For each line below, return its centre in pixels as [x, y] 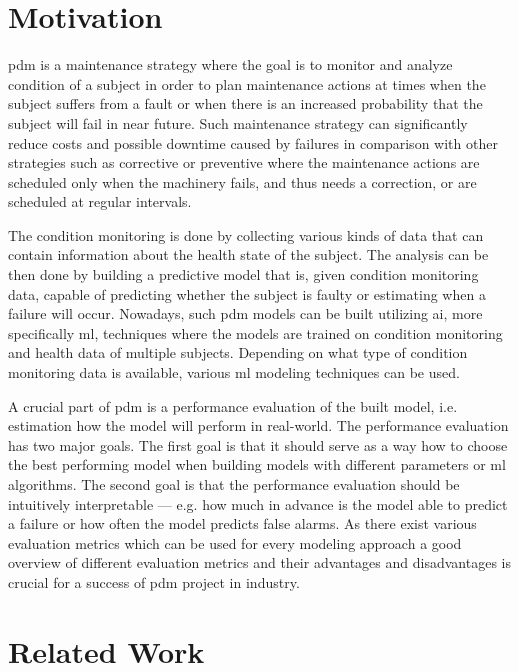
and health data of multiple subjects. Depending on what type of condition [238, 352]
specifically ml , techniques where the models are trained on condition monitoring [255, 332]
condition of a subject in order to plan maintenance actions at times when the [247, 83]
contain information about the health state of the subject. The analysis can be [248, 254]
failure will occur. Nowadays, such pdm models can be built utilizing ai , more [245, 313]
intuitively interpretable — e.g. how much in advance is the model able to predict [258, 503]
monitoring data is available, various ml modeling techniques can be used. [234, 372]
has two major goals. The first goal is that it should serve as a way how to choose [258, 444]
